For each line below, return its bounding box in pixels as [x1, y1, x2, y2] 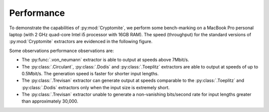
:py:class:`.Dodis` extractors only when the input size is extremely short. [21, 84, 170, 90]
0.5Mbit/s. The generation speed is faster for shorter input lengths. [21, 70, 159, 76]
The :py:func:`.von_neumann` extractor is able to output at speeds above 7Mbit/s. [21, 57, 189, 63]
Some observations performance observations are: [9, 48, 114, 54]
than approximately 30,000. [21, 98, 79, 104]
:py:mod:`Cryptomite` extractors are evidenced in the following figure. [9, 39, 153, 45]
